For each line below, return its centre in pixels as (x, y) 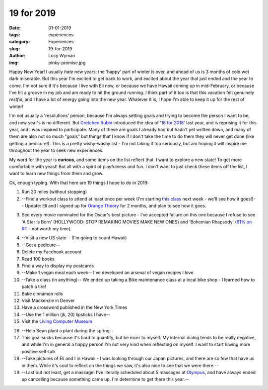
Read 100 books (38, 259)
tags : (15, 34)
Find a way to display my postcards (58, 266)
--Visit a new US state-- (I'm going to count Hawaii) (74, 238)
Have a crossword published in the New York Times (74, 307)
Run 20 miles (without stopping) (54, 192)
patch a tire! (34, 287)
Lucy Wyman (62, 56)
